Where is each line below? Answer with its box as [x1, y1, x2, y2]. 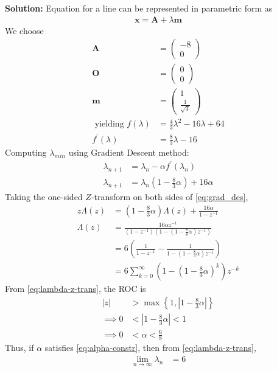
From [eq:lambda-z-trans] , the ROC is [5, 282, 146, 295]
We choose [5, 24, 44, 36]
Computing [5, 146, 47, 159]
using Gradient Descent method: [68, 146, 189, 159]
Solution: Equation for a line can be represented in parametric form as [5, 2, 273, 14]
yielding [94, 120, 124, 129]
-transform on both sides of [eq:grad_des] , [91, 190, 248, 203]
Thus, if [5, 341, 34, 354]
